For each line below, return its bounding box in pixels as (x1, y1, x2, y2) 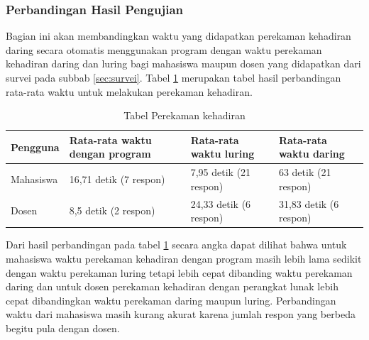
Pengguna (11, 139, 60, 154)
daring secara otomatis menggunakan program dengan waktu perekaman (6, 42, 322, 57)
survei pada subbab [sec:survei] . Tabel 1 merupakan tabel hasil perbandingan (6, 70, 341, 84)
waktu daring (278, 146, 345, 161)
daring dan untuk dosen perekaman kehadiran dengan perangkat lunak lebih (6, 279, 338, 294)
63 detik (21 (278, 165, 331, 180)
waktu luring (190, 146, 255, 161)
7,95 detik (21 (190, 165, 251, 180)
